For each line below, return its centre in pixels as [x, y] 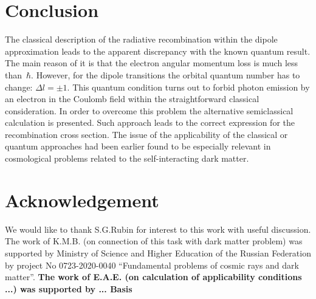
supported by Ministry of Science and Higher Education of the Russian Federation [158, 253]
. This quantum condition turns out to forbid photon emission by [188, 87]
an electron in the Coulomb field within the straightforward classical [132, 99]
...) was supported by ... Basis [69, 288]
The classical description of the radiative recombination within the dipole [141, 39]
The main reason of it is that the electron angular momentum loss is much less [152, 63]
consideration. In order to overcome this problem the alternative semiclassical [149, 110]
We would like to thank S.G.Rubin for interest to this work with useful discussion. [158, 229]
